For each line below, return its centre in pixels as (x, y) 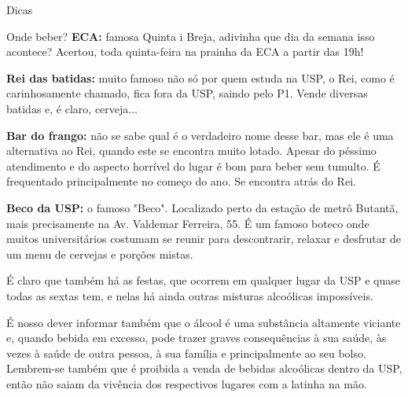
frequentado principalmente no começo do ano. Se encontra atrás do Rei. (181, 181)
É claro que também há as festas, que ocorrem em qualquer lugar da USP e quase (203, 280)
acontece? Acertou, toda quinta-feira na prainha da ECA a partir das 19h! (185, 51)
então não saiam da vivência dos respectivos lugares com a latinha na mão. (187, 383)
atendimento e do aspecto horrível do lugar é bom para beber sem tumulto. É (193, 165)
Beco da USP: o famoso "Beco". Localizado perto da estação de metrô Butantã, (202, 207)
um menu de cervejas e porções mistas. (100, 254)
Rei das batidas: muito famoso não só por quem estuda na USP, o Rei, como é (200, 77)
